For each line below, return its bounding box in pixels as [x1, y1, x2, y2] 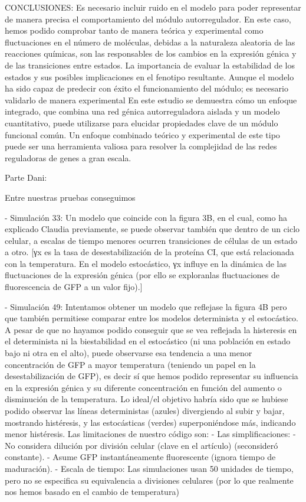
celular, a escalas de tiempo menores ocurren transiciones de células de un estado [5, 234, 298, 246]
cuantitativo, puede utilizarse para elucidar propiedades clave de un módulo [5, 116, 278, 129]
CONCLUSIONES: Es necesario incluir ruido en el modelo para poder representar [5, 1, 301, 13]
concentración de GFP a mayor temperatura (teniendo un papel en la [5, 358, 256, 370]
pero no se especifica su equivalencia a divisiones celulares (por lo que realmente [5, 474, 294, 486]
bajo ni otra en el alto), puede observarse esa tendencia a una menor [5, 347, 252, 359]
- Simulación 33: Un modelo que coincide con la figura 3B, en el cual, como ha [5, 211, 287, 223]
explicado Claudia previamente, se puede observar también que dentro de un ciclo [5, 223, 300, 235]
